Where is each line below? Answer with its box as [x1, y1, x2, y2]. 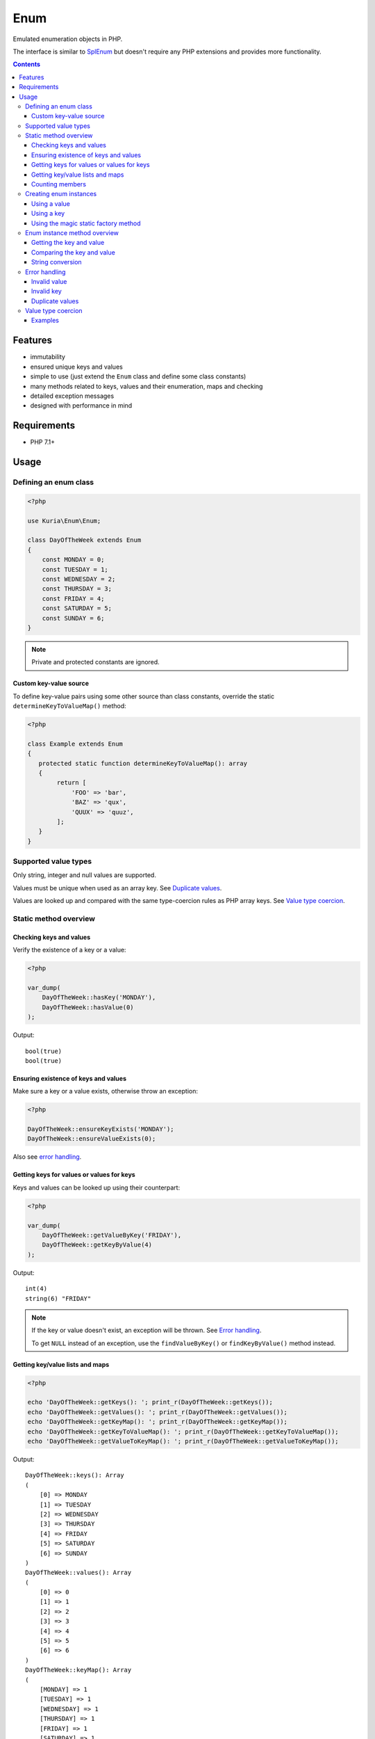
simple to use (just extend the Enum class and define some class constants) [30, 372, 247, 380]
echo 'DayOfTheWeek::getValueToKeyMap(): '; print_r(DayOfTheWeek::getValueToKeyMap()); [27, 1437, 340, 1445]
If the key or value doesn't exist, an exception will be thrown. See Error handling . [31, 1326, 262, 1335]
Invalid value [31, 277, 67, 285]
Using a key [31, 209, 65, 218]
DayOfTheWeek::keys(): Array [25, 1471, 124, 1480]
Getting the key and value [31, 239, 105, 247]
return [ [56, 779, 87, 787]
